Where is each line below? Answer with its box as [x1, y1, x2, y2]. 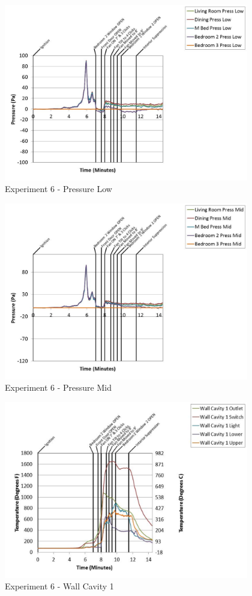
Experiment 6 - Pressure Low [5, 182, 112, 195]
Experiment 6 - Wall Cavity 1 [5, 580, 114, 592]
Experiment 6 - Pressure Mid [5, 381, 112, 394]
